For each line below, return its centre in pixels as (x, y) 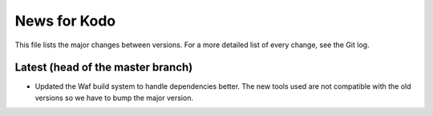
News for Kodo (65, 21)
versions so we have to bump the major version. (114, 98)
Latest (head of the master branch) (104, 68)
